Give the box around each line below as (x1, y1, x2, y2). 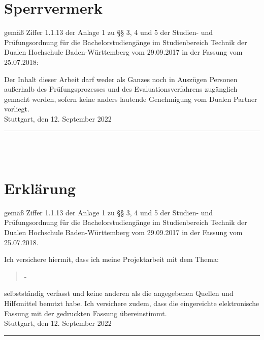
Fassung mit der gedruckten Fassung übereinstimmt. (4, 308, 167, 318)
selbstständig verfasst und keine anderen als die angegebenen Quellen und (4, 288, 234, 298)
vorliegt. (4, 103, 29, 114)
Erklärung (4, 177, 76, 198)
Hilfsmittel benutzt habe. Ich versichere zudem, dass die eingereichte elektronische (4, 297, 259, 308)
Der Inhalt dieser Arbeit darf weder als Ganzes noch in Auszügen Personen (4, 73, 238, 84)
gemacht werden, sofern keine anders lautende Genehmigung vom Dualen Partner (4, 93, 257, 104)
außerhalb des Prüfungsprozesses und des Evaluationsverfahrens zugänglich (4, 84, 238, 94)
